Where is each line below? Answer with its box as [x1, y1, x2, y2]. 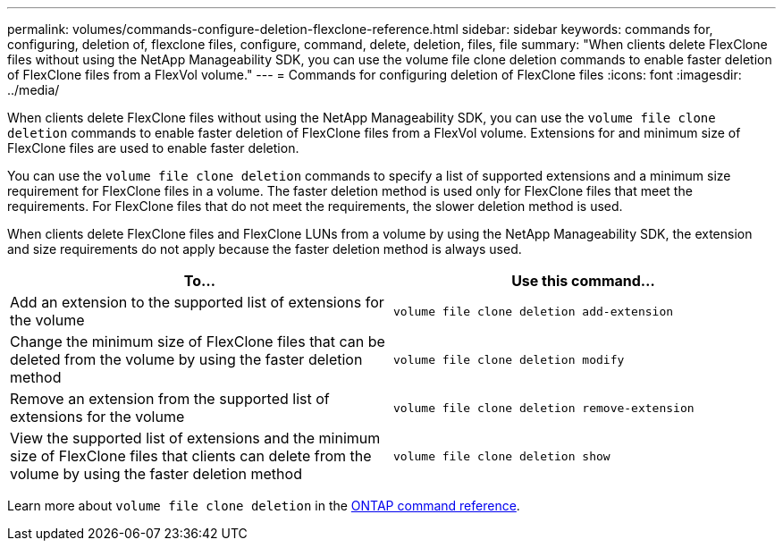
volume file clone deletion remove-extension [393, 400, 695, 415]
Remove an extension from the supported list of [10, 390, 330, 408]
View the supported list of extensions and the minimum [10, 429, 381, 447]
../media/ [7, 82, 60, 97]
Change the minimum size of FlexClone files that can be [10, 333, 385, 350]
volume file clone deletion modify [393, 352, 625, 367]
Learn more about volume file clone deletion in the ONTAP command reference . [7, 498, 520, 513]
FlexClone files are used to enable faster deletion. [7, 140, 299, 156]
